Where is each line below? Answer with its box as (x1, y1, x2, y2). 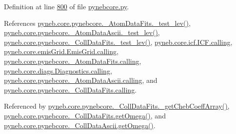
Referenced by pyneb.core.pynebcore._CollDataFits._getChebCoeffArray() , (4, 101, 230, 111)
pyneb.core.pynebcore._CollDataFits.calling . (4, 84, 137, 95)
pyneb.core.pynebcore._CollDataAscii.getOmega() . (4, 120, 156, 130)
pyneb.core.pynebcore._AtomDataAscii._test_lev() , (4, 27, 160, 38)
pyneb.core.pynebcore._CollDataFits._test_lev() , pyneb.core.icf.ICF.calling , (4, 37, 233, 47)
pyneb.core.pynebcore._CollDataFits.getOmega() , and (4, 110, 166, 120)
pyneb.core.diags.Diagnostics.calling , (4, 65, 112, 76)
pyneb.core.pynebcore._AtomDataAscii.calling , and (4, 75, 157, 85)
